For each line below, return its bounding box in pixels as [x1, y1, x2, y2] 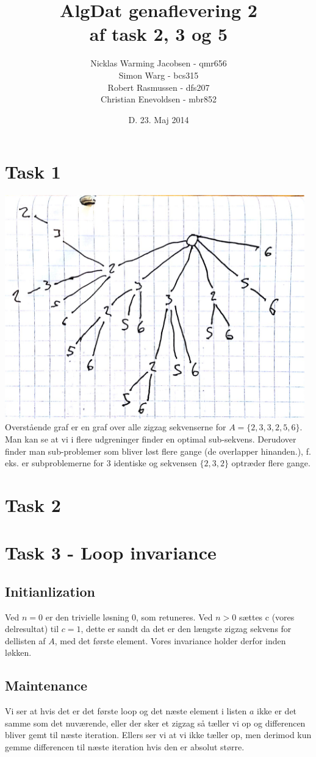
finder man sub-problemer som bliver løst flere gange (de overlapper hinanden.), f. [5, 444, 311, 457]
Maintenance [5, 676, 87, 695]
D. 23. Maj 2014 [128, 113, 189, 126]
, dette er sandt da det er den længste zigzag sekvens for [81, 622, 292, 635]
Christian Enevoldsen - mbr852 [101, 93, 217, 105]
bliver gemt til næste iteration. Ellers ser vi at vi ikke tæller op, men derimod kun [5, 728, 312, 741]
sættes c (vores [239, 610, 295, 623]
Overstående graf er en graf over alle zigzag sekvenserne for [5, 421, 226, 433]
